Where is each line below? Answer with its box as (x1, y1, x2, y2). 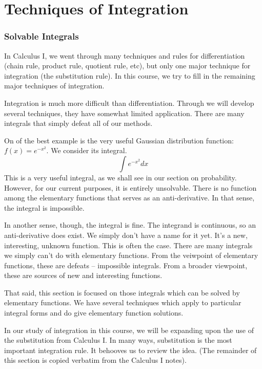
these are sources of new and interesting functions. (4, 270, 163, 281)
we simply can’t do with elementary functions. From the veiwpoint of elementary (4, 250, 258, 261)
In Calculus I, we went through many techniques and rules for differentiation (4, 50, 245, 61)
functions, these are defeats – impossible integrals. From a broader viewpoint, (4, 260, 248, 270)
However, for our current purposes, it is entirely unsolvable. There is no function (4, 182, 257, 193)
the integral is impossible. (4, 202, 85, 213)
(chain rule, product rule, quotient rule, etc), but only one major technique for (4, 60, 251, 71)
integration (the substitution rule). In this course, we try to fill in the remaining (4, 70, 255, 81)
